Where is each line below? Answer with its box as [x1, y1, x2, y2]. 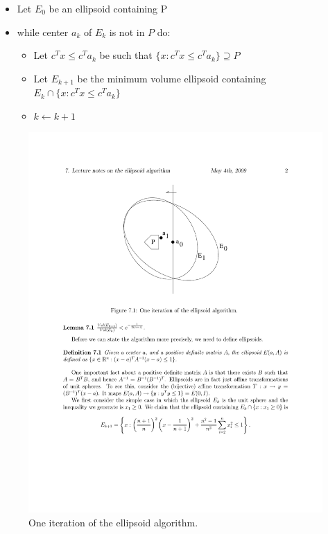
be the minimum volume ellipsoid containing [77, 71, 266, 85]
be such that [99, 48, 153, 62]
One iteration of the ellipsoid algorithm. [28, 515, 198, 529]
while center [17, 24, 69, 39]
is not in [109, 24, 145, 39]
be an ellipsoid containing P [49, 1, 168, 15]
